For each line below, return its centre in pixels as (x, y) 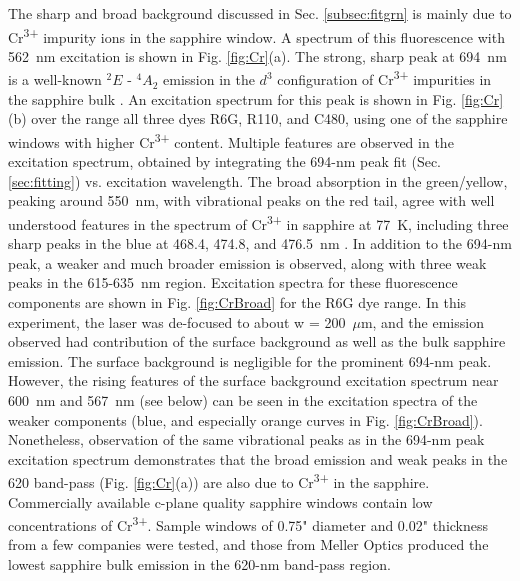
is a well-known (55, 79)
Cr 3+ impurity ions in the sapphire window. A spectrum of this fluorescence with (256, 35)
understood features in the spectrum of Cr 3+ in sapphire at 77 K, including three (258, 222)
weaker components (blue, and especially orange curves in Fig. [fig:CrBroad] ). (245, 419)
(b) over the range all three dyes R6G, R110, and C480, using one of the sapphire (258, 118)
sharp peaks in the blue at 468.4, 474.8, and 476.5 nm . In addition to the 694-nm (260, 243)
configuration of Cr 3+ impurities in (384, 78)
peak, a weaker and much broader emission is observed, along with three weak (247, 262)
